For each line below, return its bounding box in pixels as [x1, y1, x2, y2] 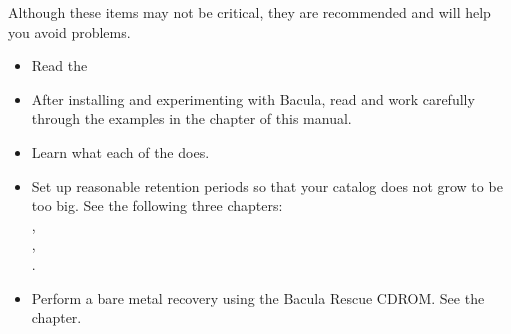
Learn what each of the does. [31, 141, 210, 162]
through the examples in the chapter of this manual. [31, 108, 352, 129]
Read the [31, 55, 88, 76]
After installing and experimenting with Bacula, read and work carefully [31, 88, 475, 109]
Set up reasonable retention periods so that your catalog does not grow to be [31, 175, 503, 196]
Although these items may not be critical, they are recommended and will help [8, 2, 491, 22]
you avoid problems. [8, 21, 131, 42]
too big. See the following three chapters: [31, 195, 283, 216]
